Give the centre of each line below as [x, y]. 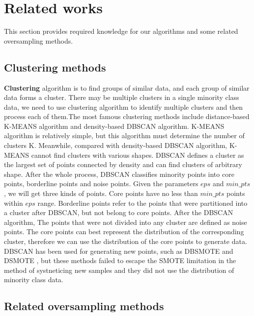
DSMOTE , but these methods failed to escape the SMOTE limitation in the [120, 260]
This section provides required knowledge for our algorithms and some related [121, 31]
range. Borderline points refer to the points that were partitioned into [142, 203]
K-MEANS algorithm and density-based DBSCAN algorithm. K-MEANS [114, 126]
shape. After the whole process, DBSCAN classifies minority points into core [119, 174]
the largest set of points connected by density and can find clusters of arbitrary [123, 164]
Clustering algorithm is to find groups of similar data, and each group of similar [127, 87]
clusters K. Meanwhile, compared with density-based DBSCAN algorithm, [116, 145]
